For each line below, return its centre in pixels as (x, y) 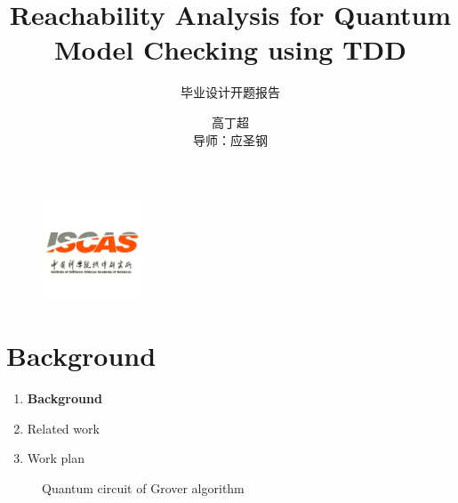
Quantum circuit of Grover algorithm (143, 487)
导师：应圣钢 (230, 139)
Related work (63, 428)
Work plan (56, 458)
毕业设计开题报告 (230, 92)
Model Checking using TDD (230, 49)
